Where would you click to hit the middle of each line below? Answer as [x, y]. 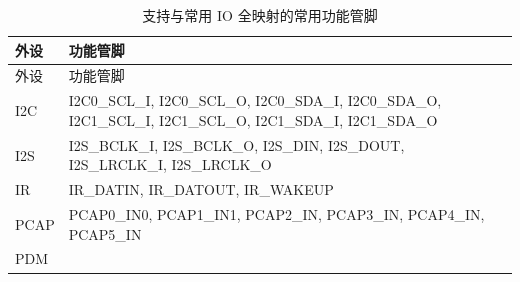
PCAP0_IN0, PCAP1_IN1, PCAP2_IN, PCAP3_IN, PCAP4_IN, [276, 214]
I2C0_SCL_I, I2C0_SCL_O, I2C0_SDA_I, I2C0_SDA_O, [255, 100]
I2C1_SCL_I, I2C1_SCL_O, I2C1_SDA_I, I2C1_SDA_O [253, 119]
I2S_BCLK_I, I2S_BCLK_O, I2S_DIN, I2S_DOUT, [236, 144]
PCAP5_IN [105, 233]
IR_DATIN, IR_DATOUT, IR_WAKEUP [201, 189]
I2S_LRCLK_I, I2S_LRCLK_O [170, 164]
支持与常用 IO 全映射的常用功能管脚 [260, 15]
